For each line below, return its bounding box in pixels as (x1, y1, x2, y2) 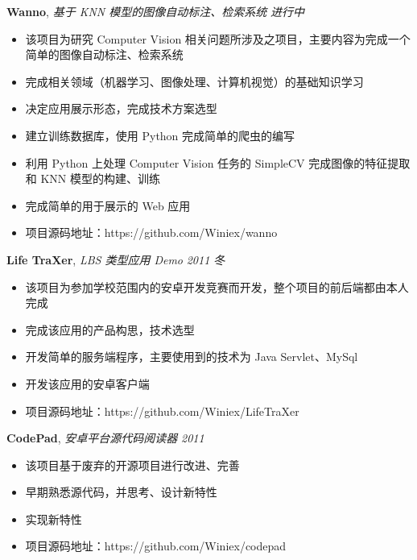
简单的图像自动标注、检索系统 (25, 46, 184, 63)
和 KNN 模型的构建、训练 (25, 170, 161, 187)
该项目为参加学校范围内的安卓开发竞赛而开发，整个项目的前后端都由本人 (25, 278, 409, 295)
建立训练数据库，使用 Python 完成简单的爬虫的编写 (25, 127, 295, 143)
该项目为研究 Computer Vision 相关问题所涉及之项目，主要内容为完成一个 (25, 30, 411, 47)
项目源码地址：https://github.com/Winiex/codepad (25, 537, 287, 554)
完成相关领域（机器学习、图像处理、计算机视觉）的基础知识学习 (25, 73, 364, 89)
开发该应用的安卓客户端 (25, 375, 150, 392)
